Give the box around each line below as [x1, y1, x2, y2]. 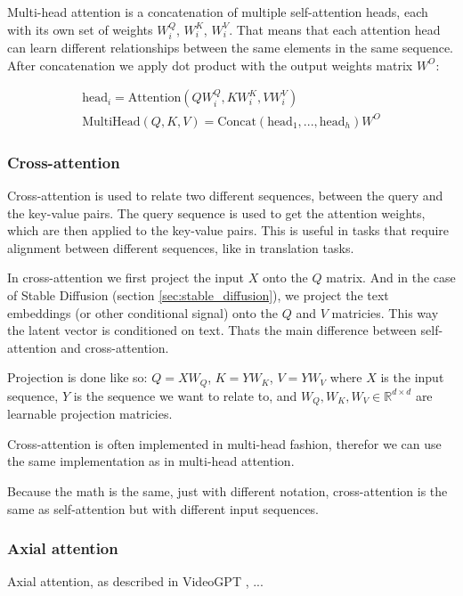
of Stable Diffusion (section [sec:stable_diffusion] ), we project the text [7, 285, 389, 304]
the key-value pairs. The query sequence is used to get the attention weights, [7, 203, 426, 222]
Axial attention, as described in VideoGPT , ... [7, 572, 264, 591]
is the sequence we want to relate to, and [73, 386, 297, 404]
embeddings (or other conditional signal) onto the [7, 303, 278, 322]
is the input [380, 368, 444, 387]
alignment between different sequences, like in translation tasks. [7, 238, 354, 257]
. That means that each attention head [229, 20, 441, 38]
